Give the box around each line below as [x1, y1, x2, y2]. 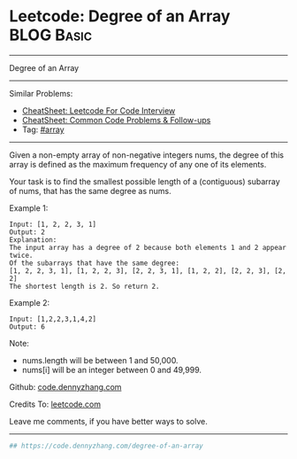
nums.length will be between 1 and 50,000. [21, 354, 179, 365]
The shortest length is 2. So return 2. [9, 282, 161, 291]
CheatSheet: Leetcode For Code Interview [21, 105, 176, 116]
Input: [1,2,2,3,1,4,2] [9, 315, 97, 323]
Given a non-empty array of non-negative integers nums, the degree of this [9, 149, 285, 160]
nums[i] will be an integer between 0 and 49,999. [21, 364, 202, 375]
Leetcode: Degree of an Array [9, 6, 231, 27]
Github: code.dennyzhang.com [9, 381, 122, 392]
